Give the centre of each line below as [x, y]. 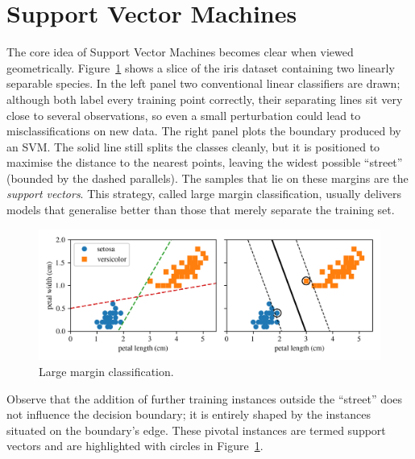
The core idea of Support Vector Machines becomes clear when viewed [180, 52]
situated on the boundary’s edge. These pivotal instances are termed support [196, 430]
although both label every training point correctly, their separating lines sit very [205, 99]
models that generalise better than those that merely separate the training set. [201, 210]
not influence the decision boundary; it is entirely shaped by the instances [189, 414]
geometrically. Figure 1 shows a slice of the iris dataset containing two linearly [201, 67]
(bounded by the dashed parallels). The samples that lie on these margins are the [207, 178]
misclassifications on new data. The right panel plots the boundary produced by [204, 131]
